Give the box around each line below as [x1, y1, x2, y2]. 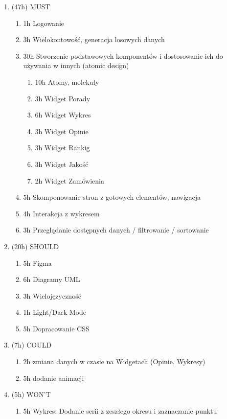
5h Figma [23, 257, 52, 268]
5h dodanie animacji [23, 372, 84, 383]
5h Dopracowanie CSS [23, 323, 90, 333]
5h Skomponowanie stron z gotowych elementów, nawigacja [23, 192, 201, 202]
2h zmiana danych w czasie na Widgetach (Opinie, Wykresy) [23, 356, 205, 367]
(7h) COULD [11, 340, 52, 350]
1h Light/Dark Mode [23, 307, 86, 317]
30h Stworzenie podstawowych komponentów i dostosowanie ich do [23, 50, 223, 61]
